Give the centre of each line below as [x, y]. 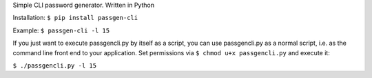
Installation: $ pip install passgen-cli [75, 18]
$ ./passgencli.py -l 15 [54, 65]
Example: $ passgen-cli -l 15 [61, 30]
